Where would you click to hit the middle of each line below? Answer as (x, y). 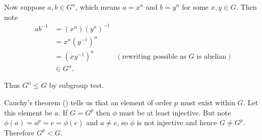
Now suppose (25, 7)
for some (195, 7)
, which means (98, 7)
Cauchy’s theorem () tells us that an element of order (88, 102)
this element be (28, 112)
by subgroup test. (77, 85)
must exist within (208, 102)
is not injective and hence (177, 122)
